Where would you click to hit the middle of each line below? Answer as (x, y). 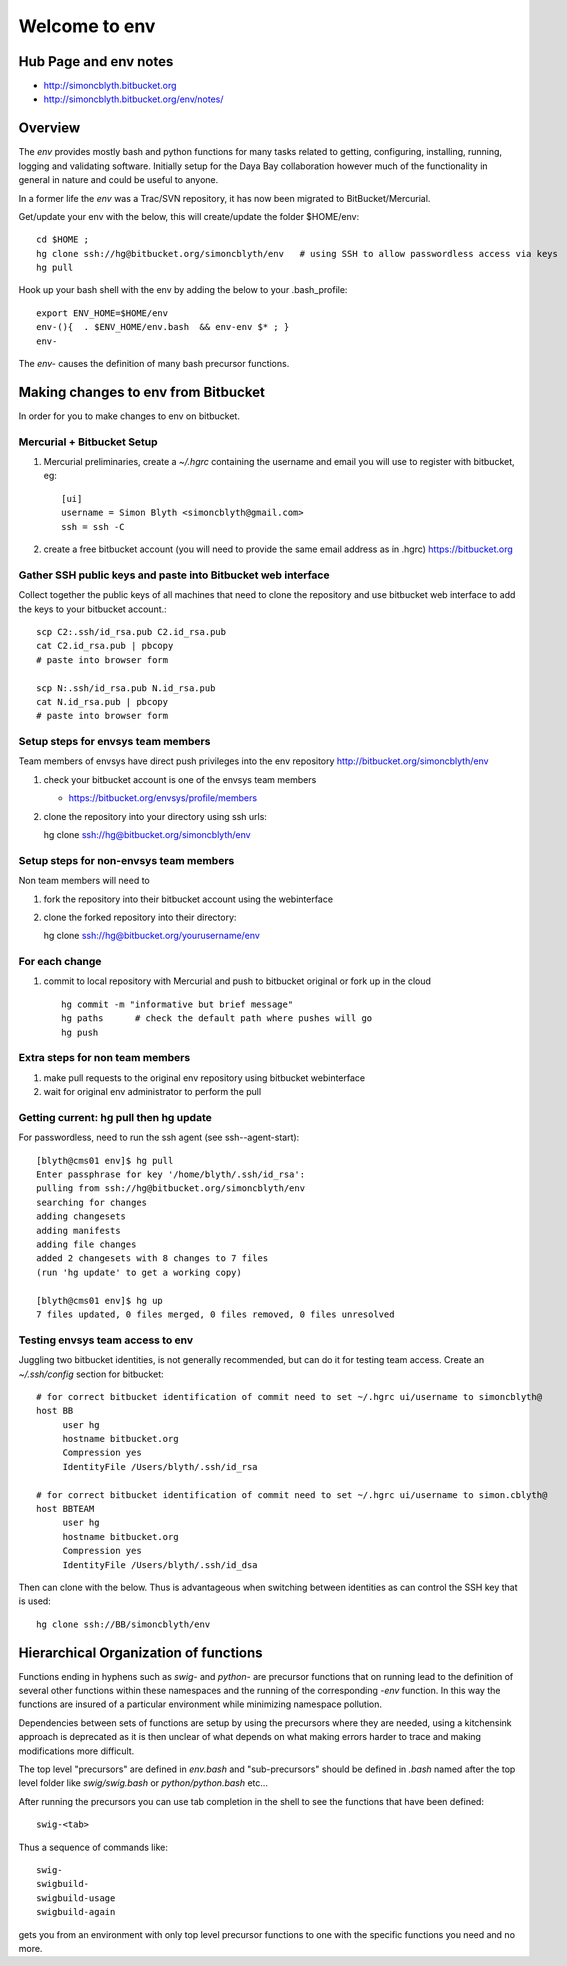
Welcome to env (87, 26)
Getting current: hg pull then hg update (115, 1117)
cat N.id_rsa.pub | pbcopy (102, 701)
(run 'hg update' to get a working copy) (139, 1272)
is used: (35, 1601)
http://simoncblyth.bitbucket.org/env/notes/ (133, 99)
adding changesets (81, 1216)
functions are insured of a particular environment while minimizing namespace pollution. (200, 1704)
